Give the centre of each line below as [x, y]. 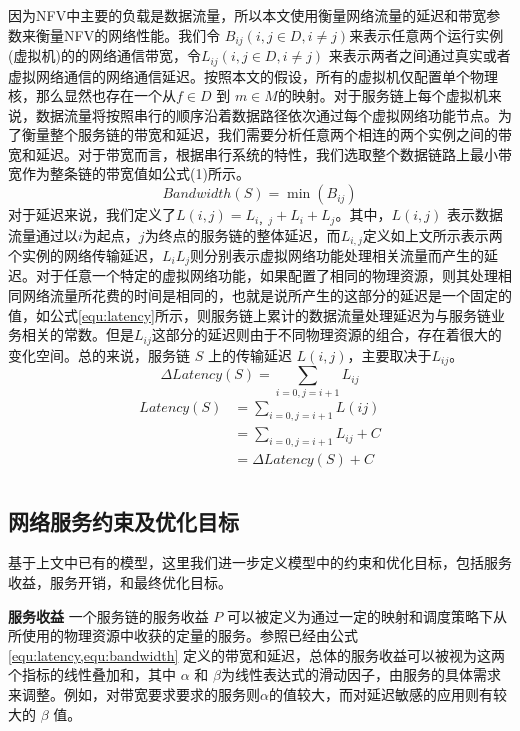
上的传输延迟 [249, 354]
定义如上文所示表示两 [432, 234]
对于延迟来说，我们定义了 [92, 214]
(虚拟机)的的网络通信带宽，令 [104, 55]
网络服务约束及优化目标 [123, 520]
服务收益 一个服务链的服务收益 [108, 615]
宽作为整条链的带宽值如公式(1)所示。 [129, 173]
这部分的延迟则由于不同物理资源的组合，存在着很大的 [326, 334]
